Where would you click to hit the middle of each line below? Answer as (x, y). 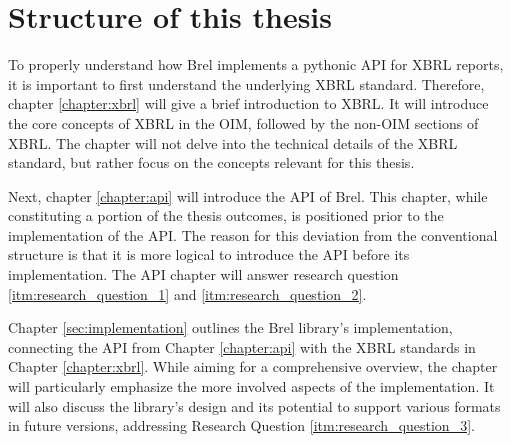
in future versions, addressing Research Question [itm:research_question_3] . (241, 425)
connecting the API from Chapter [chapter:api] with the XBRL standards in (242, 346)
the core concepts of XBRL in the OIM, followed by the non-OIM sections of (243, 122)
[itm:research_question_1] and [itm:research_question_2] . (187, 293)
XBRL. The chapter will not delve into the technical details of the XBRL (233, 142)
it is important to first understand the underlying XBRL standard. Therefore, (246, 83)
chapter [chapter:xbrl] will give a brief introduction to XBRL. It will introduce (248, 103)
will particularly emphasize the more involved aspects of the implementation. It (251, 386)
